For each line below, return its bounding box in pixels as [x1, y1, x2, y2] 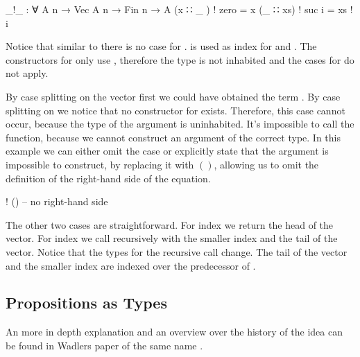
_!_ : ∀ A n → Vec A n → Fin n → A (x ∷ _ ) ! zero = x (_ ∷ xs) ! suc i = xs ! [6, 2, 353, 16]
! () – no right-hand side [6, 194, 108, 209]
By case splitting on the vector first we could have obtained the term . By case [6, 89, 341, 103]
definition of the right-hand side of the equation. [6, 171, 211, 185]
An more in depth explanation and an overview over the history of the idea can [6, 324, 343, 339]
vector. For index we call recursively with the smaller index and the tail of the [6, 231, 338, 245]
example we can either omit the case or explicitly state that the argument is [6, 143, 329, 158]
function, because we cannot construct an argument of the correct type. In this [6, 130, 341, 144]
